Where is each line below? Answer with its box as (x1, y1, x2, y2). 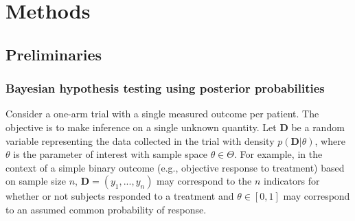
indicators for (264, 174, 320, 188)
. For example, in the (233, 147, 323, 161)
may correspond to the (157, 174, 252, 188)
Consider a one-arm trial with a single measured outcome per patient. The (5, 106, 319, 121)
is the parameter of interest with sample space (13, 147, 207, 161)
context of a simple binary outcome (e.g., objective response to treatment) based (5, 160, 345, 174)
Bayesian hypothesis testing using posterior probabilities (5, 80, 325, 97)
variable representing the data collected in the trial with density (5, 133, 275, 148)
